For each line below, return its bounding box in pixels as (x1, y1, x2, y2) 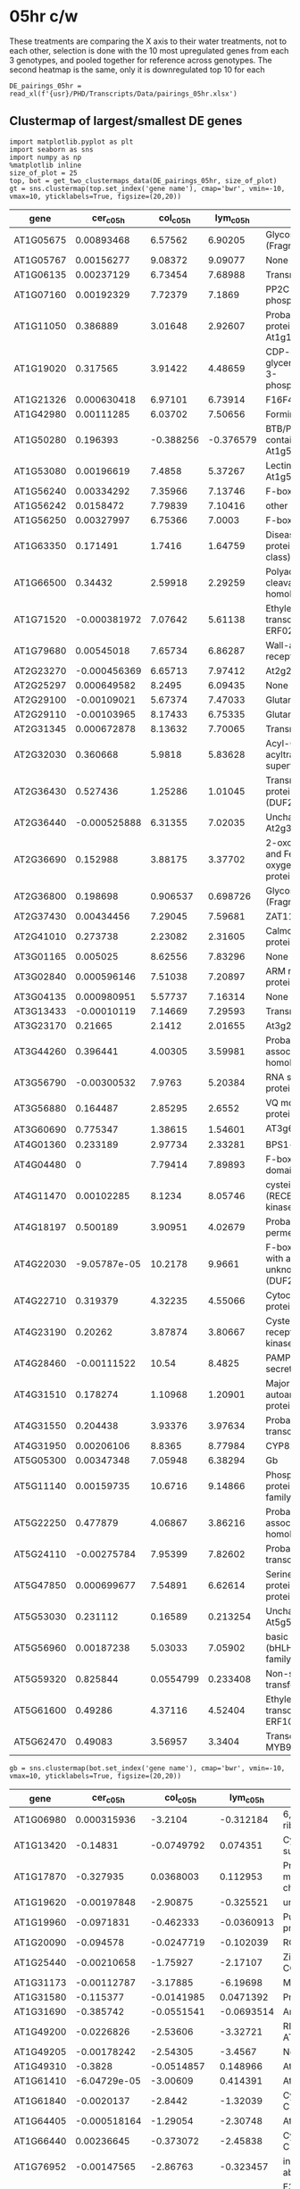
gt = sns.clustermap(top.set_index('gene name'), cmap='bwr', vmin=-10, (9, 184, 286, 193)
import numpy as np (9, 153, 82, 162)
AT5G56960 (13, 1642, 67, 1654)
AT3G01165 (13, 950, 67, 962)
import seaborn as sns (9, 145, 94, 154)
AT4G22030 (13, 1258, 67, 1270)
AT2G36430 (13, 785, 67, 797)
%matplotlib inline (9, 161, 82, 170)
